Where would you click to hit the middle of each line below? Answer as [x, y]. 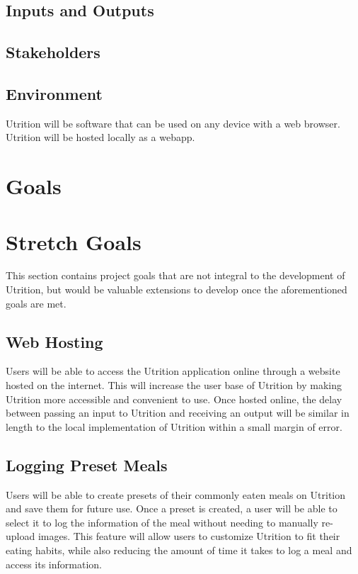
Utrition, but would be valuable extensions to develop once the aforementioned [177, 289]
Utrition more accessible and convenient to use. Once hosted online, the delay [174, 399]
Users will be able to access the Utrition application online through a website [173, 371]
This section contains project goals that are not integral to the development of [175, 275]
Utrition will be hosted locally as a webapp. [100, 137]
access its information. [54, 564]
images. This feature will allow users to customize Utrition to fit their [189, 536]
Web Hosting [54, 341]
